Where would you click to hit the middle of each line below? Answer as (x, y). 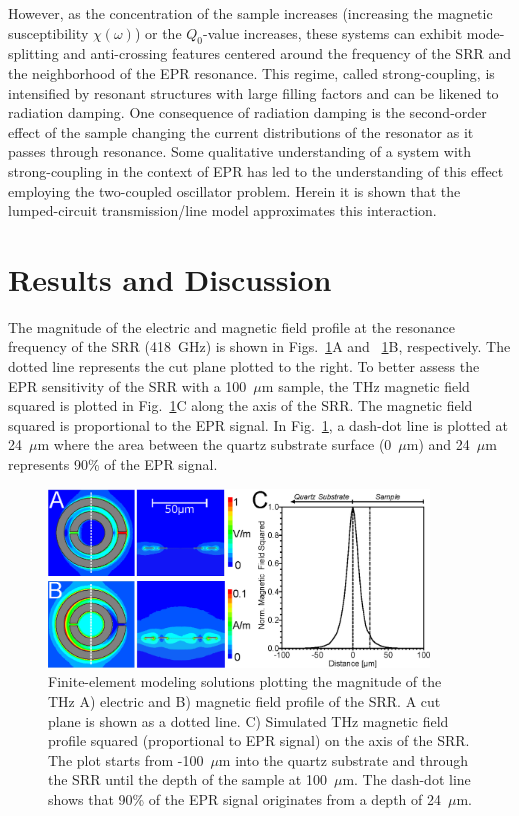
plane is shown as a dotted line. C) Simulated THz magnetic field (248, 720)
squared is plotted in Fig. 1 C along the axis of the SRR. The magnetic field (240, 405)
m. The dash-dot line (406, 779)
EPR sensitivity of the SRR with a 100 (127, 385)
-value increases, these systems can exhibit (333, 32)
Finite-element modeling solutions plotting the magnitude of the (245, 681)
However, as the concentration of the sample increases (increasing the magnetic (250, 13)
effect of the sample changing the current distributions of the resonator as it (241, 131)
